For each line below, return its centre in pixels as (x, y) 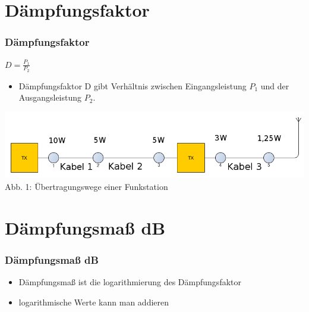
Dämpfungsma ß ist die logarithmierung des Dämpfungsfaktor (130, 281)
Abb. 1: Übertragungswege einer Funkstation (86, 186)
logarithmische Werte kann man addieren (94, 302)
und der (275, 85)
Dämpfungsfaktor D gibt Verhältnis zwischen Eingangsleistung (133, 85)
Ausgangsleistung (50, 97)
